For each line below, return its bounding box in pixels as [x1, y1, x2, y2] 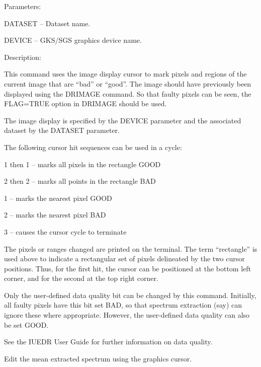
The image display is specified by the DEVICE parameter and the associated [4, 115, 241, 125]
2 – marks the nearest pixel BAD [4, 209, 106, 220]
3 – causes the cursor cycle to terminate [4, 226, 127, 237]
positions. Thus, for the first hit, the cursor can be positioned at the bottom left [4, 263, 251, 273]
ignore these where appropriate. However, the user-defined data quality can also [4, 310, 250, 320]
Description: [4, 51, 41, 62]
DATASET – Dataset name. [4, 18, 91, 28]
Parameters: [4, 1, 41, 11]
